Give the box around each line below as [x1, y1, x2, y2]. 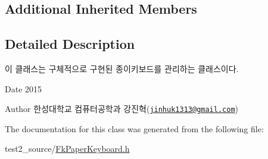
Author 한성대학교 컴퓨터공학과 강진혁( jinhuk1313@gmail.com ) [5, 102, 239, 115]
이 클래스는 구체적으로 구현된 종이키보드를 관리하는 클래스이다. [5, 62, 239, 74]
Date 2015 [5, 82, 42, 95]
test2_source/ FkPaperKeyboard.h [5, 142, 130, 155]
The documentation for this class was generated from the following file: [5, 122, 264, 135]
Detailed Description [5, 35, 135, 53]
